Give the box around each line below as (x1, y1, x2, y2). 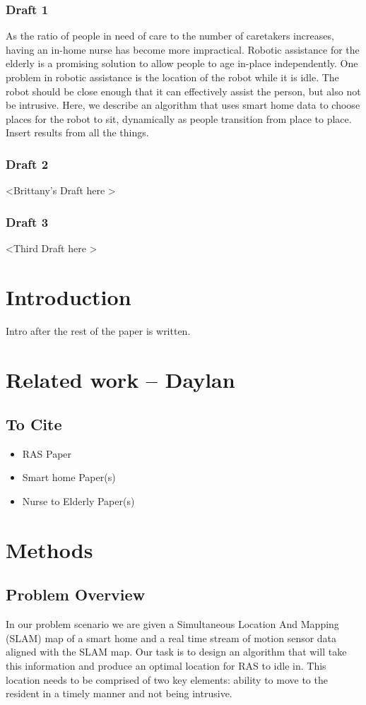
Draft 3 (6, 213, 49, 230)
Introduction (6, 282, 131, 311)
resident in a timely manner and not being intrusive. (6, 686, 232, 701)
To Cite (6, 413, 62, 435)
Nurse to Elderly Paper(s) (22, 494, 135, 509)
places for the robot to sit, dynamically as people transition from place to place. (6, 111, 352, 126)
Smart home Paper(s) (22, 470, 116, 485)
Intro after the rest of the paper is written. (6, 323, 191, 338)
